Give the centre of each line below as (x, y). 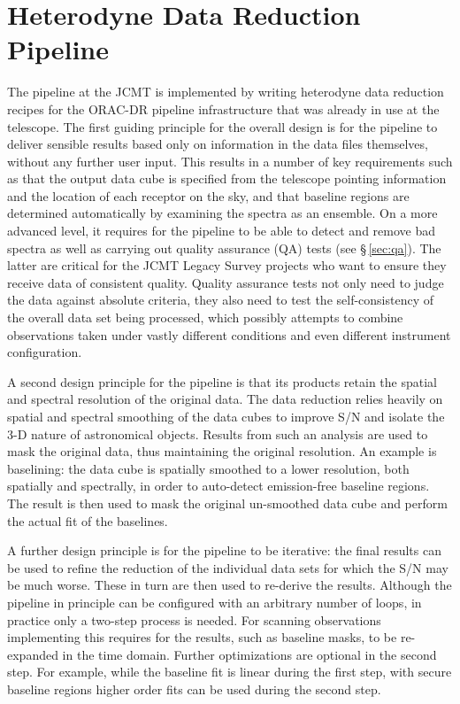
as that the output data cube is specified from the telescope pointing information (227, 178)
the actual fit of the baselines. (88, 520)
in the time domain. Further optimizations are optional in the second (249, 654)
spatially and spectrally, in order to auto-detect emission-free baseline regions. (218, 486)
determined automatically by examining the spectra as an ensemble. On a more (222, 213)
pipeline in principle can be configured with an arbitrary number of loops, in (215, 602)
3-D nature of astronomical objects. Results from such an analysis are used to (218, 433)
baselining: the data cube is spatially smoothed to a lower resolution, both (208, 468)
